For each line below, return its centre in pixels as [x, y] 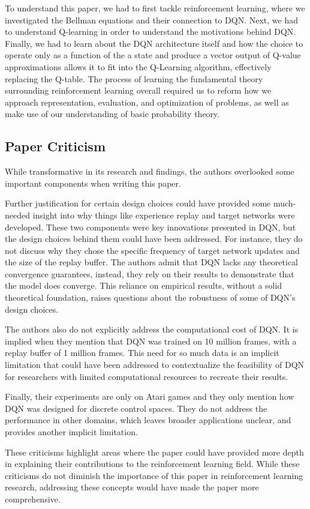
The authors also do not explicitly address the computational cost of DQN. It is [152, 329]
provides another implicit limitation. [71, 432]
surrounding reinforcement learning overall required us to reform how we [138, 90]
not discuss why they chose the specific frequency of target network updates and [152, 250]
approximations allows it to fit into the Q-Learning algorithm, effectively [138, 66]
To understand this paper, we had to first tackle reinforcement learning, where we [155, 8]
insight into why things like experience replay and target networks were [164, 215]
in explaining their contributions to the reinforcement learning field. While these [152, 464]
